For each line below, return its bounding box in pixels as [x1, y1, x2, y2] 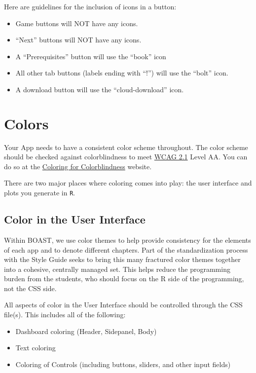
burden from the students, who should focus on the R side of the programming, [4, 273, 244, 284]
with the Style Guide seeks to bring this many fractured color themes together [4, 254, 241, 264]
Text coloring [15, 342, 56, 353]
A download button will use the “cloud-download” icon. [15, 84, 184, 94]
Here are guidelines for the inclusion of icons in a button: [4, 1, 177, 11]
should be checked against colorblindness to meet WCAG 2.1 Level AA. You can [4, 151, 248, 162]
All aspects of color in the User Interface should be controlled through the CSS [4, 299, 243, 310]
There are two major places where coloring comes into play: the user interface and [4, 178, 252, 188]
